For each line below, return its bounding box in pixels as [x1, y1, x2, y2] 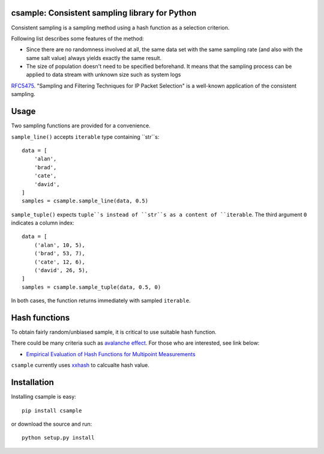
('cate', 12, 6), [34, 258, 85, 265]
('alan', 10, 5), [34, 241, 85, 249]
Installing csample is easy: [11, 393, 76, 401]
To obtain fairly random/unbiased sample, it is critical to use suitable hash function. [11, 328, 217, 336]
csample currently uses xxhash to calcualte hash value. [11, 362, 149, 369]
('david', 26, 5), [34, 267, 89, 274]
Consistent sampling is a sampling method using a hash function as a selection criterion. [11, 24, 230, 31]
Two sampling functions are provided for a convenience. [11, 122, 151, 129]
